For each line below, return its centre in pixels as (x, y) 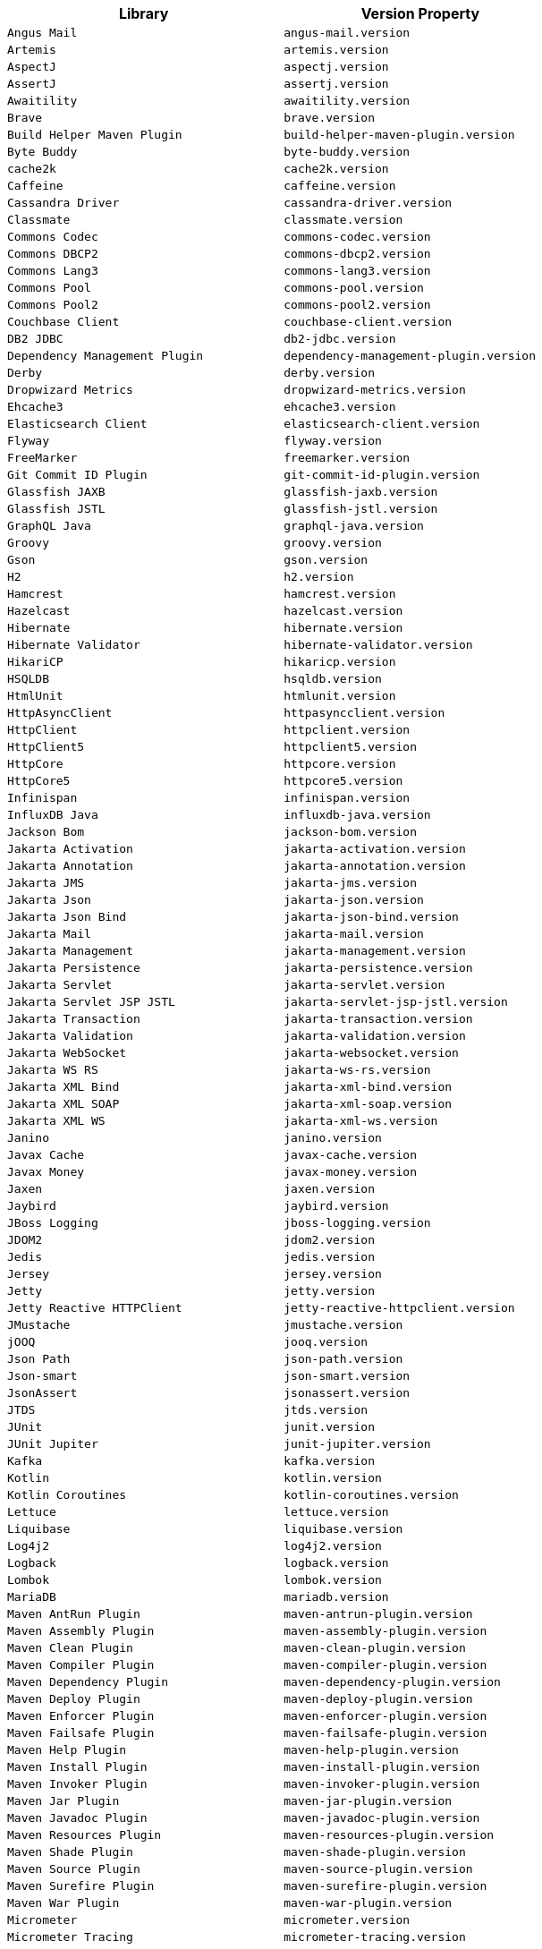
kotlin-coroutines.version (371, 1495)
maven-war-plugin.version (368, 1903)
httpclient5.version (350, 747)
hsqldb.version (333, 679)
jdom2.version (329, 1240)
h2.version (319, 577)
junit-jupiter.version (357, 1444)
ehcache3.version (340, 407)
